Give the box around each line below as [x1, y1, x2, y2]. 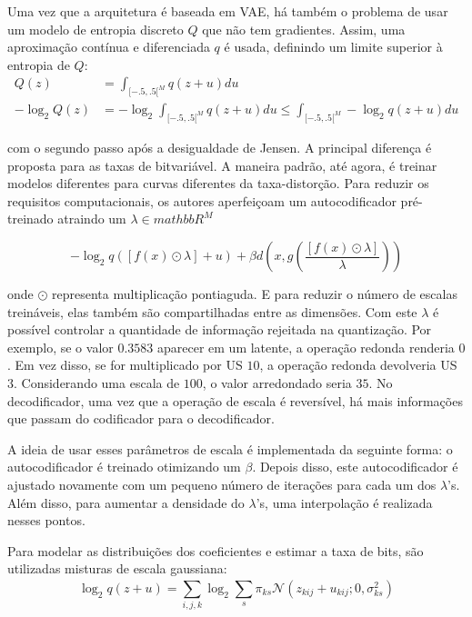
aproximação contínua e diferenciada [7, 37, 210, 56]
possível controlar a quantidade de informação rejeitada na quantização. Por [7, 320, 432, 339]
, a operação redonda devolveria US [259, 355, 457, 374]
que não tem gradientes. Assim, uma [202, 19, 406, 38]
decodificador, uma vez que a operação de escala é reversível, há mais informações [7, 391, 463, 410]
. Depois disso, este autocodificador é [252, 457, 458, 476]
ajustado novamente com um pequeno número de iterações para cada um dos [7, 474, 437, 493]
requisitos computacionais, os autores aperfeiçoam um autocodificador [7, 191, 397, 210]
